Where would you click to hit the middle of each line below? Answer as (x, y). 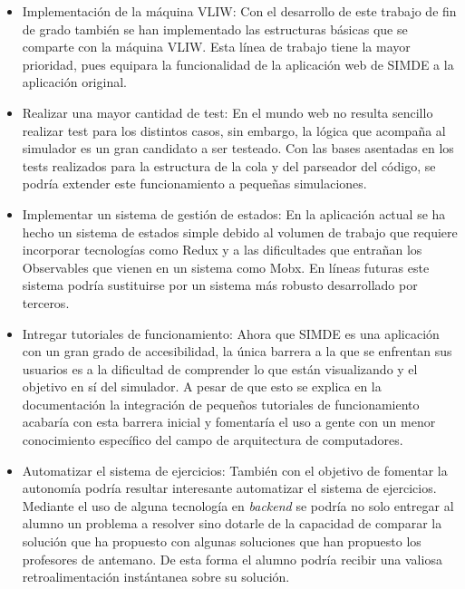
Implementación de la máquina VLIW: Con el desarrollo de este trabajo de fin (239, 11)
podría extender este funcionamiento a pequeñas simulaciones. (194, 183)
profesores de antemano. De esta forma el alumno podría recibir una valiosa (232, 559)
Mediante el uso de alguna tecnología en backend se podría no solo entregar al (238, 505)
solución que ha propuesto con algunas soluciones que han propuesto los (222, 541)
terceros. (46, 302)
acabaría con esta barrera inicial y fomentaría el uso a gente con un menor (229, 422)
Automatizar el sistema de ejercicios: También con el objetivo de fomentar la (235, 470)
